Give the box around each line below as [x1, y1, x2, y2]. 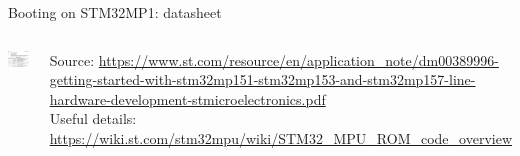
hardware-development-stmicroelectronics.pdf [49, 88, 326, 109]
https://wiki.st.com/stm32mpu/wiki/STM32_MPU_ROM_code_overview [49, 127, 512, 148]
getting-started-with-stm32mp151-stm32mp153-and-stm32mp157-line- [49, 69, 476, 90]
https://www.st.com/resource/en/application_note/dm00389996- [98, 49, 499, 70]
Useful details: [49, 108, 137, 129]
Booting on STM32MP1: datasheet [8, 2, 222, 22]
